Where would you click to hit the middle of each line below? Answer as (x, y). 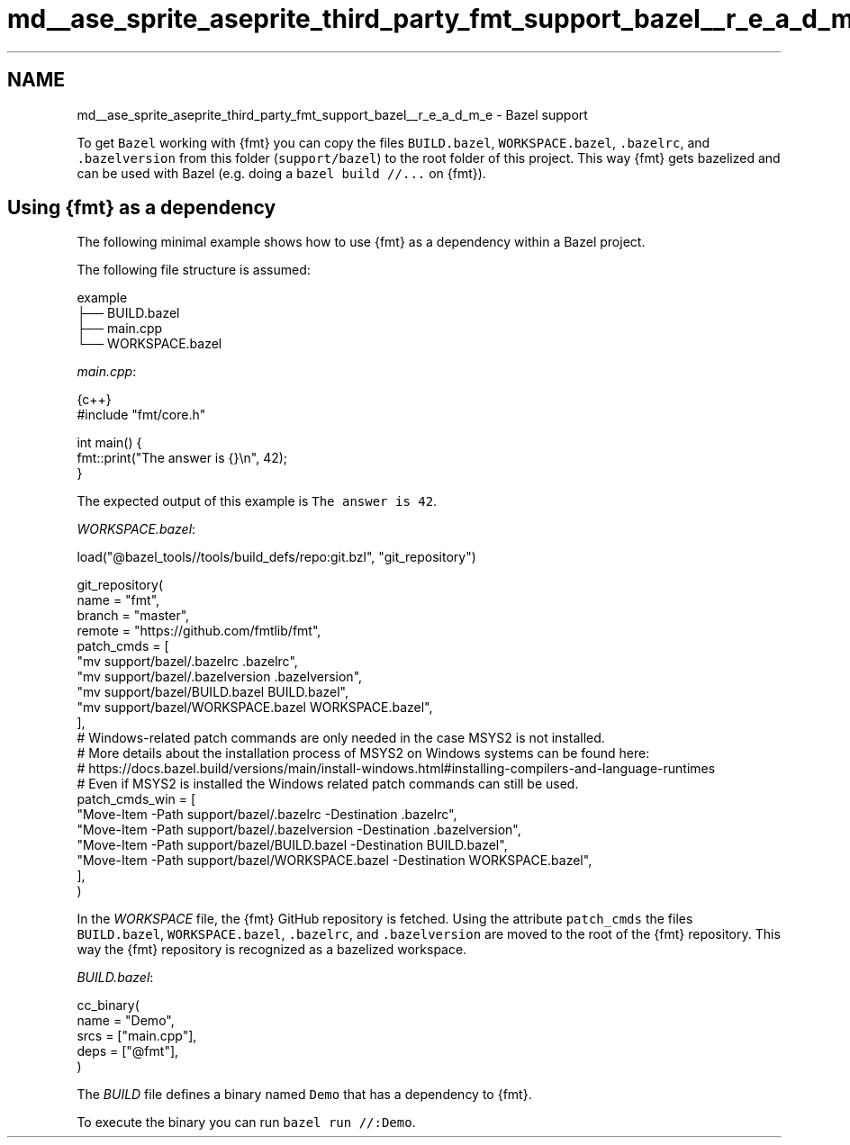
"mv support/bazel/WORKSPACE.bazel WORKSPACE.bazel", (255, 708)
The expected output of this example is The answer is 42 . (257, 501)
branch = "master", (133, 616)
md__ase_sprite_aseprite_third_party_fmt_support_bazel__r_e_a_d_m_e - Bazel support (332, 114)
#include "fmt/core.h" (141, 415)
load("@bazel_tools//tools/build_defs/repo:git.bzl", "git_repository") (276, 557)
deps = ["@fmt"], (128, 1051)
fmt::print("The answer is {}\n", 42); (182, 458)
